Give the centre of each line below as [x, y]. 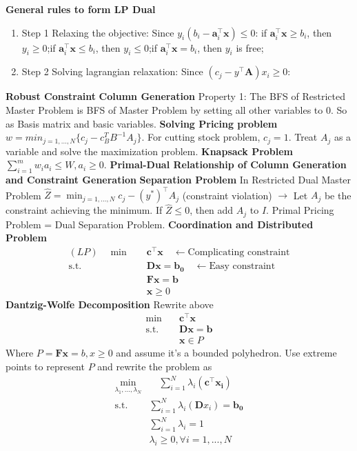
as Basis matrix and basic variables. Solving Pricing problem [142, 123]
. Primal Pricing [300, 210]
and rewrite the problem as [155, 366]
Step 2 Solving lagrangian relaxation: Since [112, 71]
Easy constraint [242, 267]
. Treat [303, 137]
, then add [212, 210]
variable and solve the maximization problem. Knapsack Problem [150, 151]
